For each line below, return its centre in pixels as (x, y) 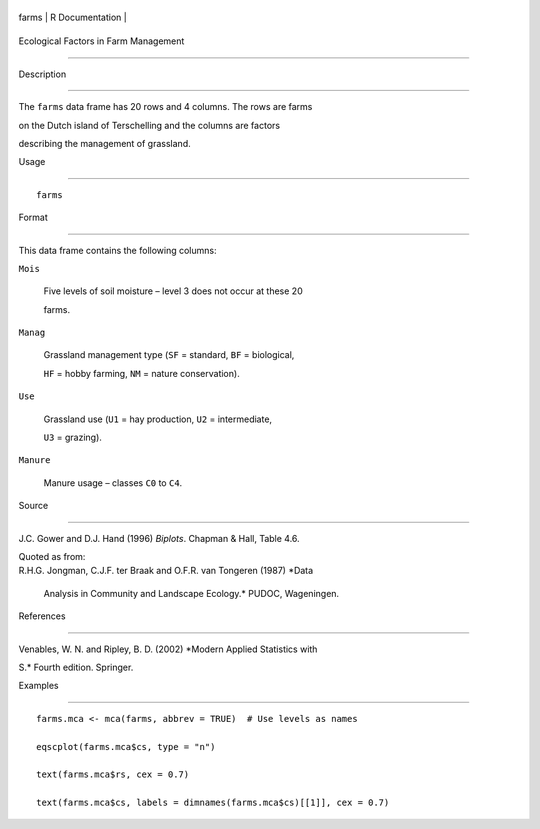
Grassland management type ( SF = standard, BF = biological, (169, 355)
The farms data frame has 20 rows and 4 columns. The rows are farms (165, 107)
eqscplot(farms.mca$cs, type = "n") (126, 746)
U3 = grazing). (72, 437)
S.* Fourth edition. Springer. (76, 667)
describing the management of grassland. (104, 143)
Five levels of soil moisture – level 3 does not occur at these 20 (173, 291)
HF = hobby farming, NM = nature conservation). (141, 373)
